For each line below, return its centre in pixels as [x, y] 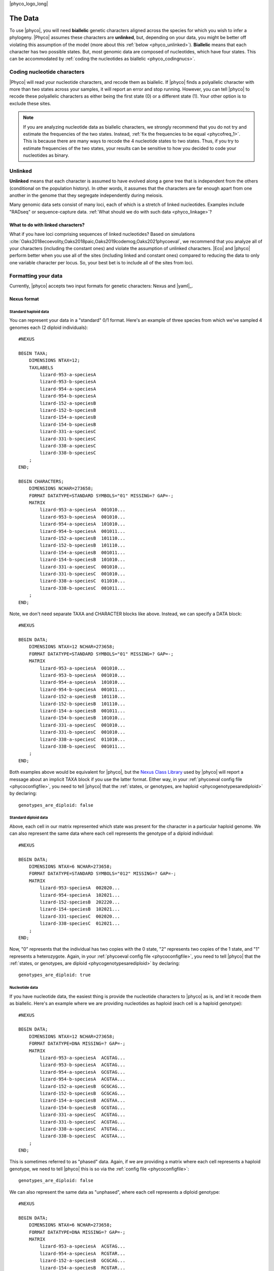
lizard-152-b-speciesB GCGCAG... [83, 1093]
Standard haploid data [29, 312]
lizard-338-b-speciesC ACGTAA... [83, 1136]
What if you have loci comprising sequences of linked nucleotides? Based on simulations [102, 234]
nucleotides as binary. [46, 156]
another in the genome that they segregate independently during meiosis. [86, 195]
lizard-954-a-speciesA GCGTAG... [83, 1072]
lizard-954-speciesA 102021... [80, 895]
